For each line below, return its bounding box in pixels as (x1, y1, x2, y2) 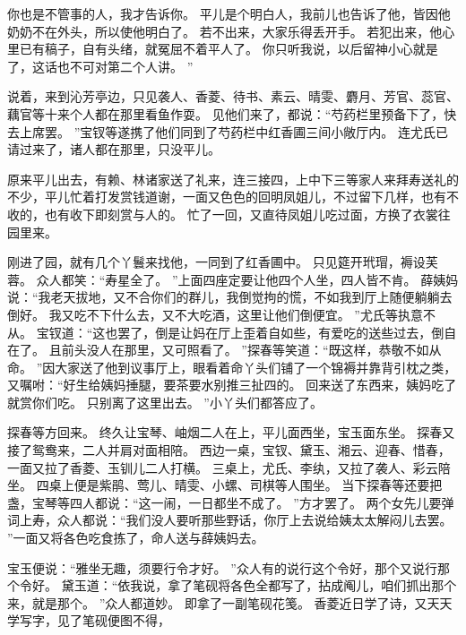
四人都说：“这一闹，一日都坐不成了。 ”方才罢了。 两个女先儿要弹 (69, 493, 454, 511)
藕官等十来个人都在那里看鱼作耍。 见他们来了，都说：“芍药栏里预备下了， (7, 104, 444, 123)
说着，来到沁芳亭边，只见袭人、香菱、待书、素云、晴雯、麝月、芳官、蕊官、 (7, 87, 459, 106)
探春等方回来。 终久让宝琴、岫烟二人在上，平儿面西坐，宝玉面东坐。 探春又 (7, 423, 455, 442)
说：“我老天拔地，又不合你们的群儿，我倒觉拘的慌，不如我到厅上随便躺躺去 (7, 287, 453, 306)
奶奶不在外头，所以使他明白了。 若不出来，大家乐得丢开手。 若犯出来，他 (7, 21, 443, 40)
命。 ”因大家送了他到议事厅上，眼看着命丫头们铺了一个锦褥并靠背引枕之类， (7, 357, 457, 376)
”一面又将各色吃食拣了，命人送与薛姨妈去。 (7, 528, 264, 547)
